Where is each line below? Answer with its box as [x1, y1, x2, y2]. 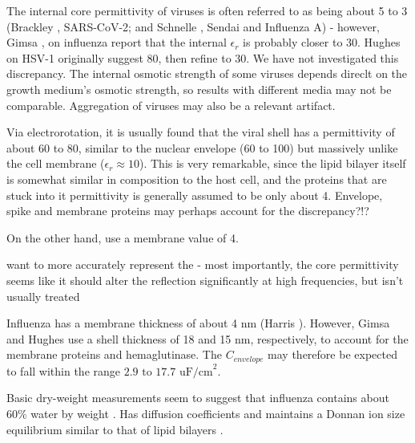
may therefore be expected [268, 346, 397, 363]
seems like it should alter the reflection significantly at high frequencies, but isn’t [6, 271, 404, 288]
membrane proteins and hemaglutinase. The [6, 346, 222, 363]
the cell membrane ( [6, 155, 105, 172]
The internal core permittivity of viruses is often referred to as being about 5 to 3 [6, 2, 408, 18]
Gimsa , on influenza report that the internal [6, 34, 227, 51]
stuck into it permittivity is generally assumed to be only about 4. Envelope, [6, 186, 383, 203]
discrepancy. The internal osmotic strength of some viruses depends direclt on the [6, 65, 408, 82]
